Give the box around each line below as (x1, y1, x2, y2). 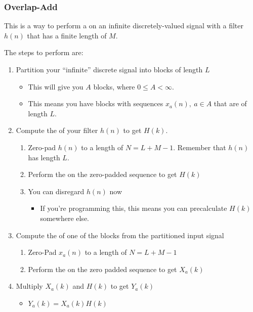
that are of (214, 98, 247, 109)
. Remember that (173, 142, 226, 152)
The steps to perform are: (4, 47, 83, 58)
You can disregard (28, 186, 85, 196)
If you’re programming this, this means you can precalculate (40, 203, 227, 213)
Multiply (16, 281, 43, 291)
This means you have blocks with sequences (28, 98, 163, 109)
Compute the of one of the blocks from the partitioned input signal (16, 230, 224, 240)
